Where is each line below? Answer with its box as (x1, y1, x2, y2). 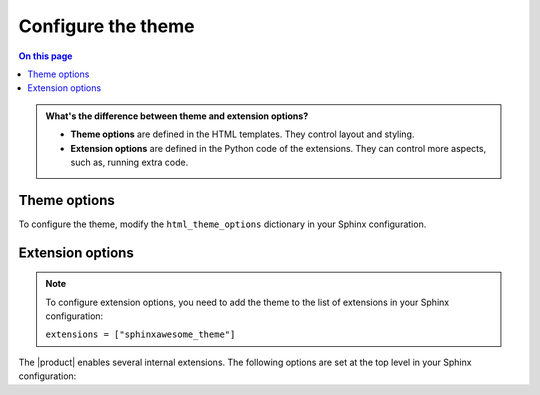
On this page (18, 50, 73, 62)
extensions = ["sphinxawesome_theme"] (45, 329, 236, 340)
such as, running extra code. (70, 156, 189, 168)
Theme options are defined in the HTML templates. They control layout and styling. (70, 128, 415, 140)
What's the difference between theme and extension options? (45, 110, 309, 122)
